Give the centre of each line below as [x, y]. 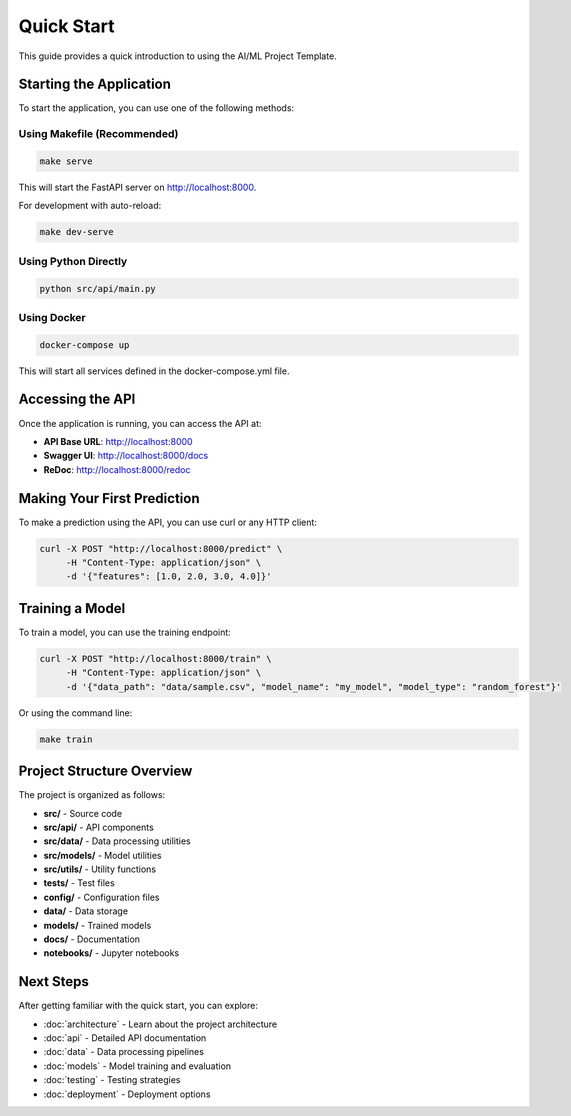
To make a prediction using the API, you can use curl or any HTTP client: [167, 522]
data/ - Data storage [86, 911]
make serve [66, 161]
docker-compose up [84, 344]
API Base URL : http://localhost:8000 [118, 441]
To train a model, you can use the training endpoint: [125, 632]
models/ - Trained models [97, 925]
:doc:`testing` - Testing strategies [112, 1080]
